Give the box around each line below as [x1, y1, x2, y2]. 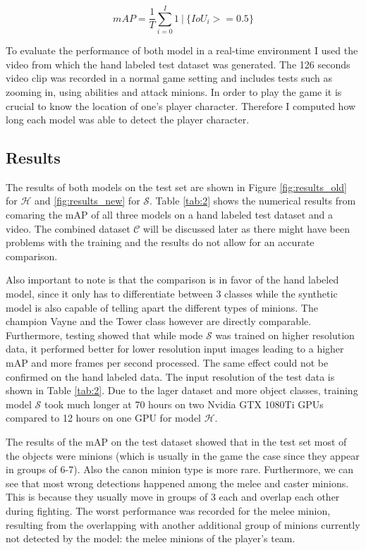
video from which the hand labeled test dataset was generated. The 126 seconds [6, 56, 350, 71]
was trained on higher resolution [215, 327, 355, 342]
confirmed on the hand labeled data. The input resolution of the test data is [6, 369, 335, 384]
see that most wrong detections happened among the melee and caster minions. [6, 475, 349, 490]
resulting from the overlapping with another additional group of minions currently [6, 517, 360, 532]
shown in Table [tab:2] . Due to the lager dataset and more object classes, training [6, 383, 358, 398]
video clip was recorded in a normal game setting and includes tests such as [6, 71, 332, 85]
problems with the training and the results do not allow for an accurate [6, 235, 315, 250]
